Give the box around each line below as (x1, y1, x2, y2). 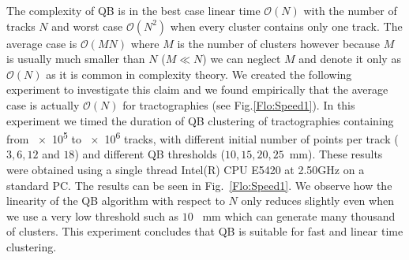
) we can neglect (202, 50, 281, 67)
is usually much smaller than (6, 50, 145, 67)
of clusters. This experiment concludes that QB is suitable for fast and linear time (6, 223, 403, 240)
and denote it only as (298, 50, 401, 67)
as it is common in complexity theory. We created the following (46, 65, 352, 82)
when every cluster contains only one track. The (170, 17, 403, 34)
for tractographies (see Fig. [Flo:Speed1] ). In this (122, 96, 355, 113)
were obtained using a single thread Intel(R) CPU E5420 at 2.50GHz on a (6, 162, 365, 177)
